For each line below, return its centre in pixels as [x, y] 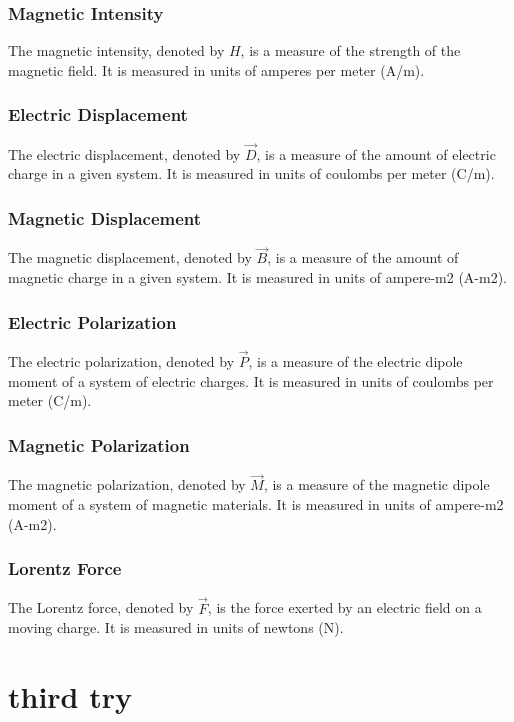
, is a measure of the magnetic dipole [376, 484]
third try [70, 695]
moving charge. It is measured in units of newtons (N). [176, 627]
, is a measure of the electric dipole [355, 361]
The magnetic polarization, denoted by [127, 484]
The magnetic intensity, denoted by [116, 50]
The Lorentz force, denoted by [101, 607]
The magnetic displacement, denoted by [130, 257]
